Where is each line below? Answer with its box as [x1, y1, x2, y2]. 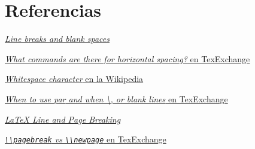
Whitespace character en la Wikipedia [5, 72, 144, 85]
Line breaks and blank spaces [5, 32, 110, 45]
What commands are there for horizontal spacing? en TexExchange [5, 52, 250, 65]
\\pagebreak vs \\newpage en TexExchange [5, 133, 166, 145]
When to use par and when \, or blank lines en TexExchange [5, 92, 228, 105]
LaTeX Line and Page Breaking [5, 112, 121, 125]
